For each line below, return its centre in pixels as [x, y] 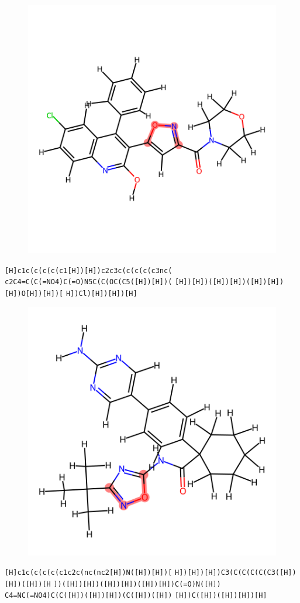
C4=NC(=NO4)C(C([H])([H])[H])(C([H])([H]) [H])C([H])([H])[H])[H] [136, 596]
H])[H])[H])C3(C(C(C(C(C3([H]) [236, 573]
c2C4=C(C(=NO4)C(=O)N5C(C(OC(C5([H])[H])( [89, 282]
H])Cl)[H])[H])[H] [101, 293]
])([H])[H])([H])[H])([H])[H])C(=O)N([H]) [137, 584]
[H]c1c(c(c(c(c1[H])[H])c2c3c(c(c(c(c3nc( [89, 270]
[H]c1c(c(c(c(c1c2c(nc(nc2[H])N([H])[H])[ [89, 573]
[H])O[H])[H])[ [34, 293]
